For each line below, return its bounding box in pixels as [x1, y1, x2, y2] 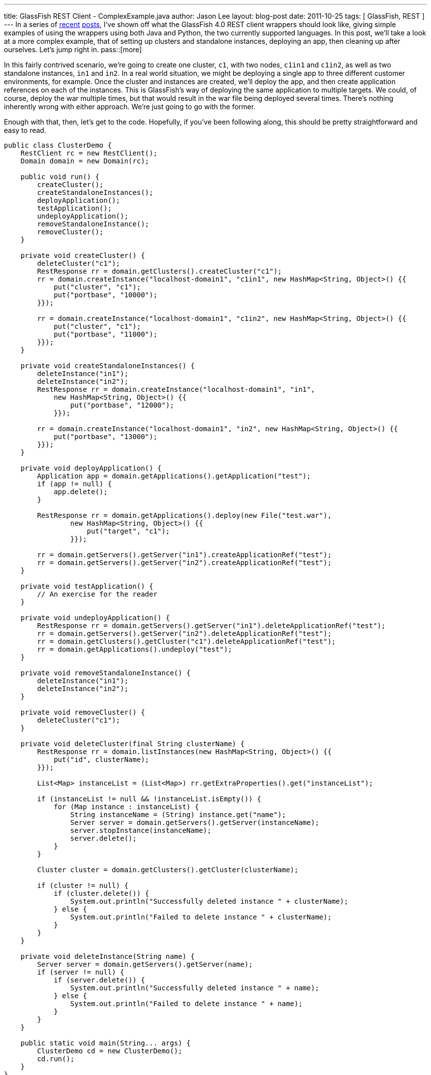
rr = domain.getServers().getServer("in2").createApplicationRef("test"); [37, 559, 332, 567]
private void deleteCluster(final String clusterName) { [20, 740, 245, 748]
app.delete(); [54, 488, 108, 496]
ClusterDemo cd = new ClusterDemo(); [37, 1047, 183, 1055]
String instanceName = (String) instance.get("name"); [70, 811, 286, 819]
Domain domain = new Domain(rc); [20, 157, 150, 165]
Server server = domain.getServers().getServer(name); [37, 960, 253, 968]
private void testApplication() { [20, 582, 154, 590]
